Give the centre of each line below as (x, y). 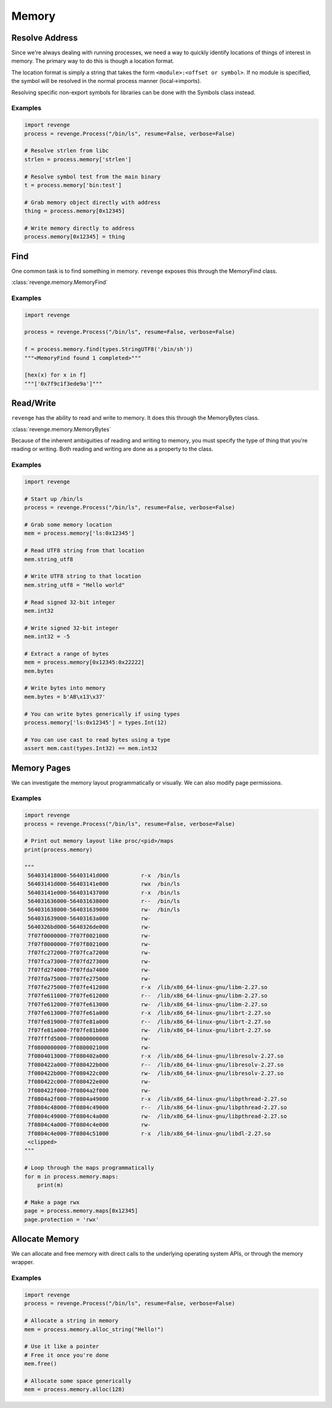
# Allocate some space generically (78, 1381)
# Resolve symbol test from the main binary (93, 176)
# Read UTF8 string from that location (84, 551)
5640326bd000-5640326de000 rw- (89, 927)
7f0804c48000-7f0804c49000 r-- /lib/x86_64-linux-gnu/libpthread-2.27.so (157, 1107)
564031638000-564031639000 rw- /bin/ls (104, 910)
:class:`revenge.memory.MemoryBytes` (61, 429)
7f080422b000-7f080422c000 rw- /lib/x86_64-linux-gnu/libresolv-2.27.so (156, 1073)
